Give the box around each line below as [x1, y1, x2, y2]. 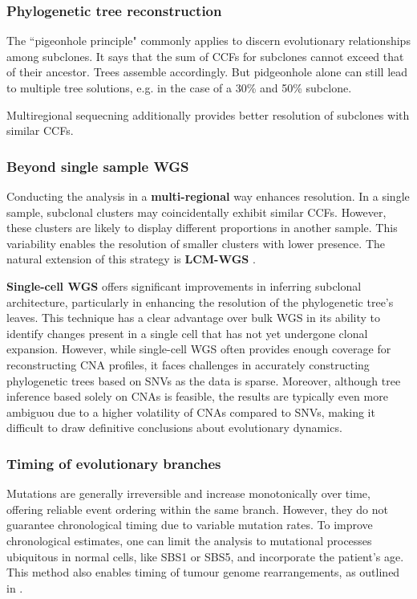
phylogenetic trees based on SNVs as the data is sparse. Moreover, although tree [6, 372, 401, 389]
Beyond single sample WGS [6, 156, 189, 176]
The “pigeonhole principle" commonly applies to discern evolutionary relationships [6, 32, 411, 49]
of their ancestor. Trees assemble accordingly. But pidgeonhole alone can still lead [6, 63, 408, 80]
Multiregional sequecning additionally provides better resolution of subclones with [6, 106, 410, 123]
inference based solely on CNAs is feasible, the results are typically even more [6, 388, 388, 405]
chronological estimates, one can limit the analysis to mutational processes [6, 532, 372, 548]
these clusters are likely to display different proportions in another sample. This [6, 219, 398, 236]
